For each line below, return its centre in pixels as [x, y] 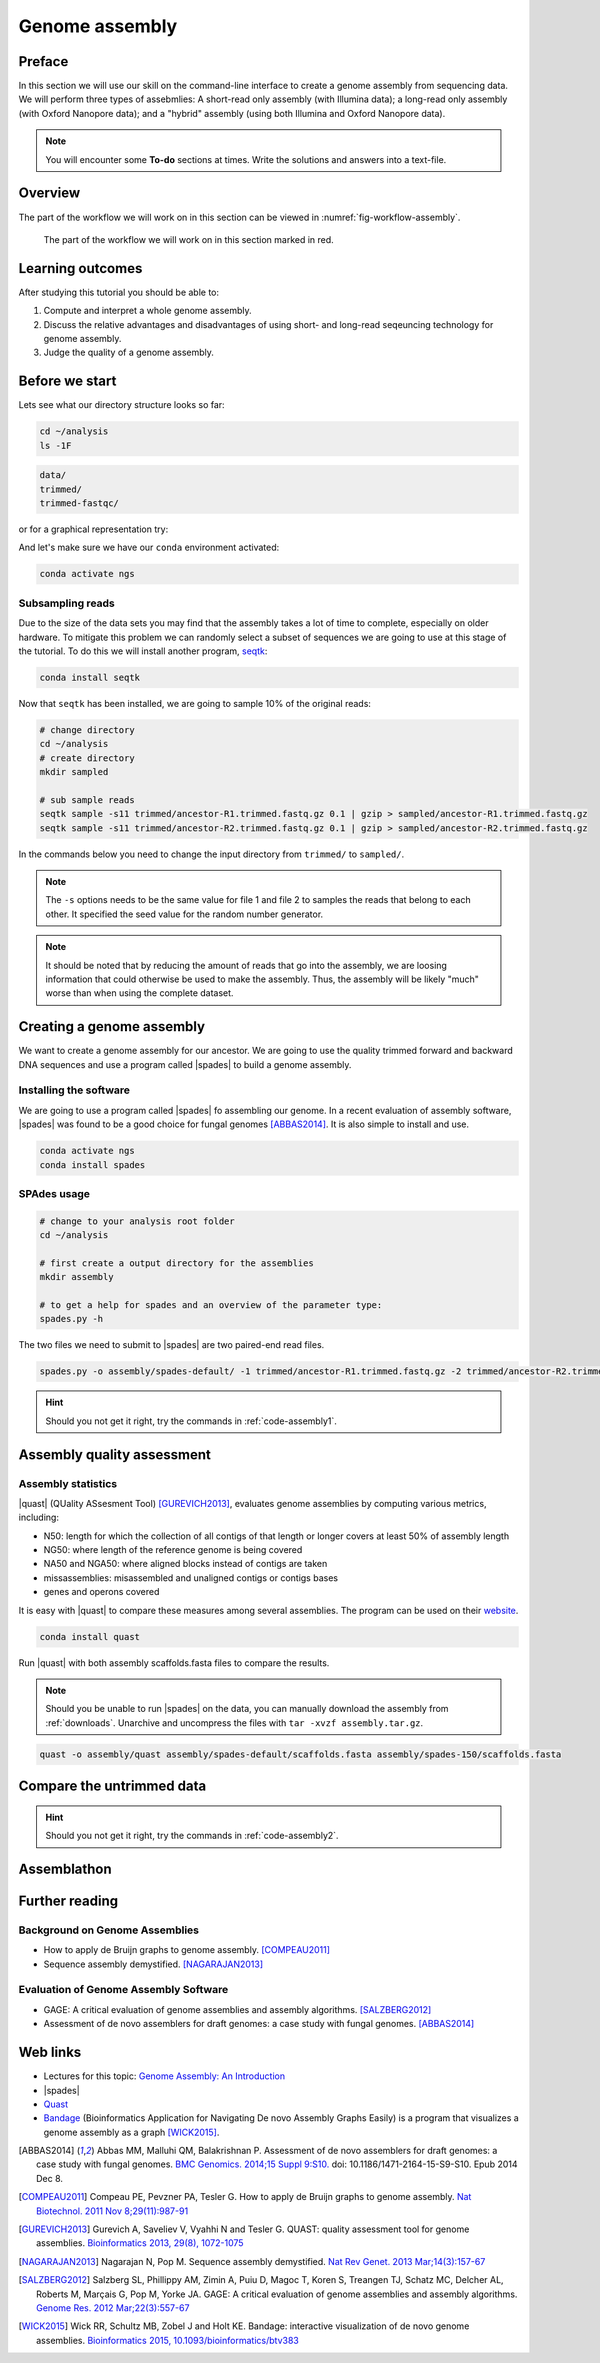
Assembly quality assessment [115, 1454]
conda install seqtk [89, 677]
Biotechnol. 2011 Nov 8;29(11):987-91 [112, 2211]
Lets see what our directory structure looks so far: [121, 405]
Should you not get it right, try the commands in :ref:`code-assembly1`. [191, 1421]
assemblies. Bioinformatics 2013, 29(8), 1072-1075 [140, 2243]
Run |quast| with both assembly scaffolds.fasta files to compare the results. [174, 1662]
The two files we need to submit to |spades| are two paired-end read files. [171, 1345]
